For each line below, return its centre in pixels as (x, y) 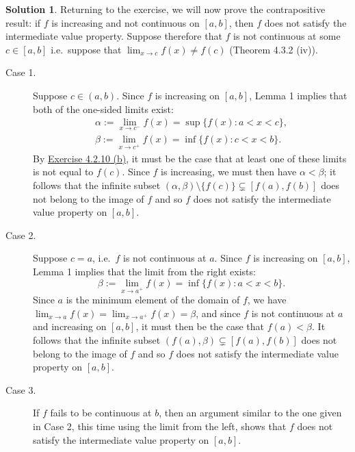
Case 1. (21, 72)
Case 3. (21, 389)
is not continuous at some (287, 36)
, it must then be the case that (200, 326)
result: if (23, 22)
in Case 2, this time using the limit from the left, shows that (160, 426)
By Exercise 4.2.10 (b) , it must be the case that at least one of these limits (190, 158)
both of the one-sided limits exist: (103, 109)
